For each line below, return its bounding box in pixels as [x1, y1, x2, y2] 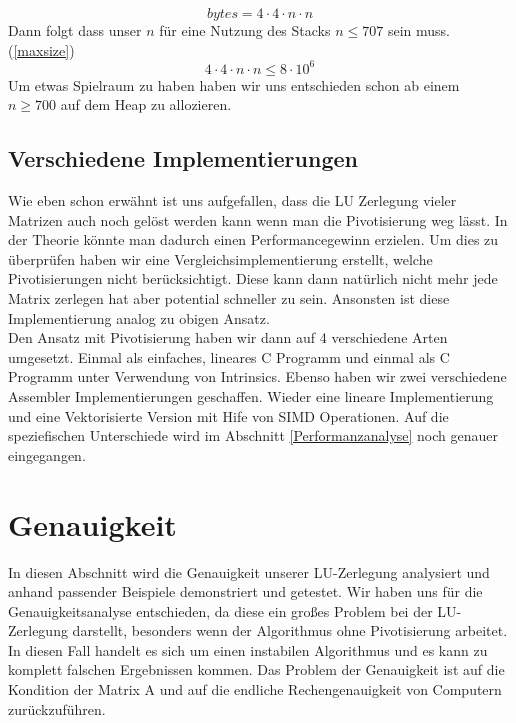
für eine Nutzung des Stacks [159, 20, 331, 40]
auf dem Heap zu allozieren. [60, 94, 232, 115]
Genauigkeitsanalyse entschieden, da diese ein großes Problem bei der [8, 600, 433, 621]
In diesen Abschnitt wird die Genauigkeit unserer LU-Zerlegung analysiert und [8, 561, 490, 582]
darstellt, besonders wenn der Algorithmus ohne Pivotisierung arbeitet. [72, 620, 508, 641]
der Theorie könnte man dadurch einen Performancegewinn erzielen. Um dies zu [8, 229, 499, 250]
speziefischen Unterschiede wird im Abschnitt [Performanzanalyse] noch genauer [8, 425, 499, 446]
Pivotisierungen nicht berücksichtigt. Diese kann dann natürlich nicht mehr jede [8, 268, 498, 289]
